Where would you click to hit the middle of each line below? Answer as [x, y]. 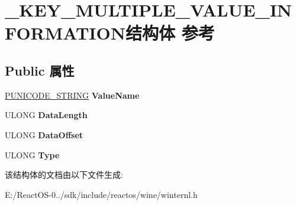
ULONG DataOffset [44, 134]
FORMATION [65, 33]
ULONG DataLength [46, 115]
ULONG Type [32, 154]
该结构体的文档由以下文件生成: [64, 175]
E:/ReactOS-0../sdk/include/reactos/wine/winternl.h [101, 194]
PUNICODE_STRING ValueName [72, 95]
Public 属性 [40, 70]
